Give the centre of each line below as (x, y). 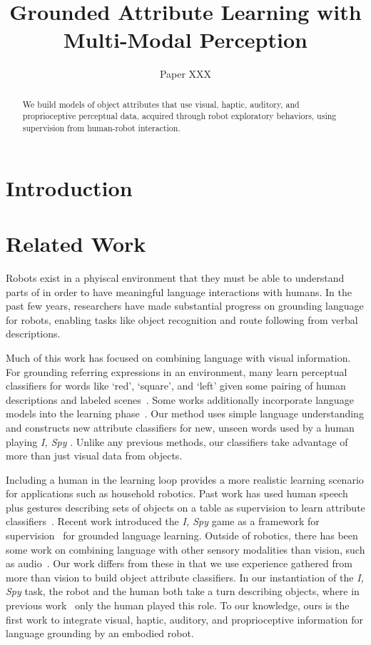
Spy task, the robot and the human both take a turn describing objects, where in (183, 591)
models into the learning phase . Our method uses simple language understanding (185, 413)
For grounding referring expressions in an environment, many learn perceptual (177, 371)
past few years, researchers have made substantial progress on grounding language (185, 306)
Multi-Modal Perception (185, 40)
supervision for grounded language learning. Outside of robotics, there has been (182, 535)
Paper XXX (185, 74)
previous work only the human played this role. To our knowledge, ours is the (178, 605)
